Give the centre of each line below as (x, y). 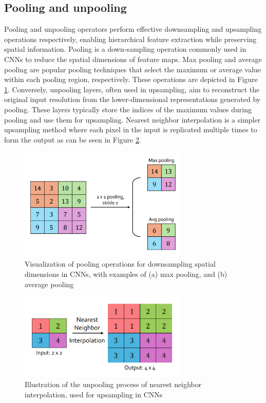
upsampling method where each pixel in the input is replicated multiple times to (131, 129)
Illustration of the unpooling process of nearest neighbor (113, 384)
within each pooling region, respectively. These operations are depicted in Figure (131, 79)
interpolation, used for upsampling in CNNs (94, 394)
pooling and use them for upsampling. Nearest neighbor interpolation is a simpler (132, 119)
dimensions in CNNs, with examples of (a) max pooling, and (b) (126, 274)
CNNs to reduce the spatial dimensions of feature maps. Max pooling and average (133, 59)
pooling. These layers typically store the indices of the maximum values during (128, 109)
